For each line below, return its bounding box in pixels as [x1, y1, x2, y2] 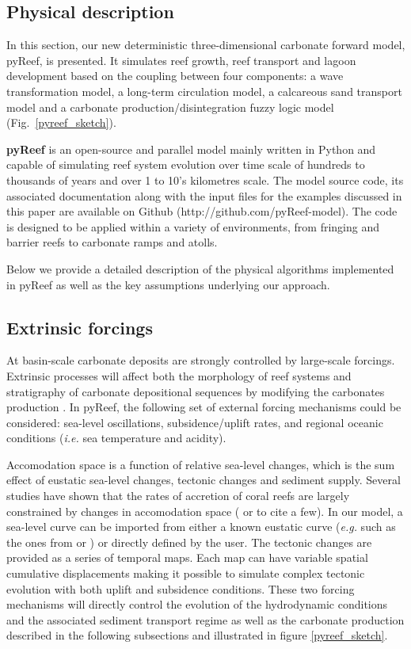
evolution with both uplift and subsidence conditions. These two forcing [6, 580, 355, 597]
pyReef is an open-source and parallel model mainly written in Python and [6, 140, 376, 157]
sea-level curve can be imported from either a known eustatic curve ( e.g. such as [6, 518, 396, 535]
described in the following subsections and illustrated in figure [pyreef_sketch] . [6, 627, 388, 643]
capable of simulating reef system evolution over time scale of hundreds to [6, 156, 365, 173]
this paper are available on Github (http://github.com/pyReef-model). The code [6, 203, 398, 220]
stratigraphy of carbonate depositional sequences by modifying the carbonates [6, 383, 385, 399]
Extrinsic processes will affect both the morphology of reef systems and [6, 367, 352, 384]
